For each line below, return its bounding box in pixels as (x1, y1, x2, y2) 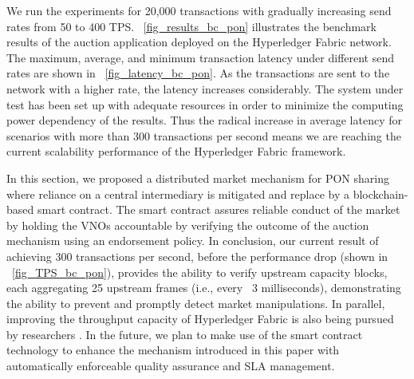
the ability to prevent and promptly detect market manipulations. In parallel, (6, 294, 385, 311)
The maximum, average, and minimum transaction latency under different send (6, 49, 395, 65)
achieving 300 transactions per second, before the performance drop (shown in (6, 247, 388, 264)
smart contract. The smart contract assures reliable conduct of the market (37, 201, 400, 218)
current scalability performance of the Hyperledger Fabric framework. (6, 143, 346, 160)
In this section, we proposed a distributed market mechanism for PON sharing (6, 169, 389, 186)
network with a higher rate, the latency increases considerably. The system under (6, 80, 404, 97)
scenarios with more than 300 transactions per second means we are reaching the (6, 127, 401, 144)
